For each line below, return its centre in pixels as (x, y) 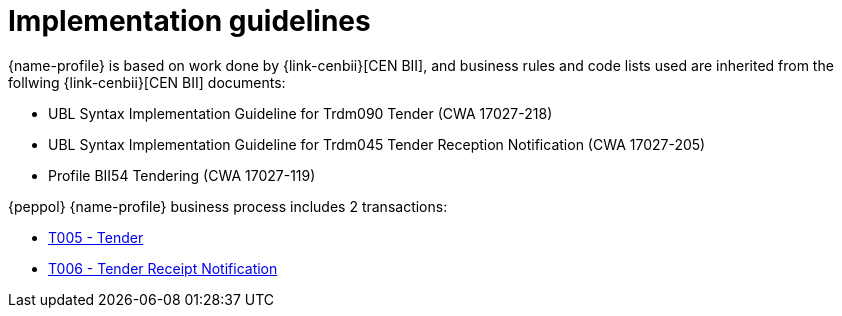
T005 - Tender (96, 237)
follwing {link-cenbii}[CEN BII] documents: (147, 82)
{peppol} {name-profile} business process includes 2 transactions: (228, 206)
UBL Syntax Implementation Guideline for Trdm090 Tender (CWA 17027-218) (300, 113)
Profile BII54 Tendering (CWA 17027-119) (182, 175)
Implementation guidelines (189, 21)
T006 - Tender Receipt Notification (163, 268)
